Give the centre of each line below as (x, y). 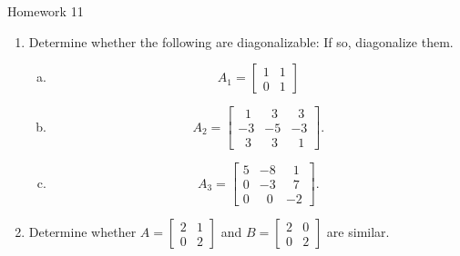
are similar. (358, 232)
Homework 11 (46, 11)
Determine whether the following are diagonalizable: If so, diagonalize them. (241, 41)
